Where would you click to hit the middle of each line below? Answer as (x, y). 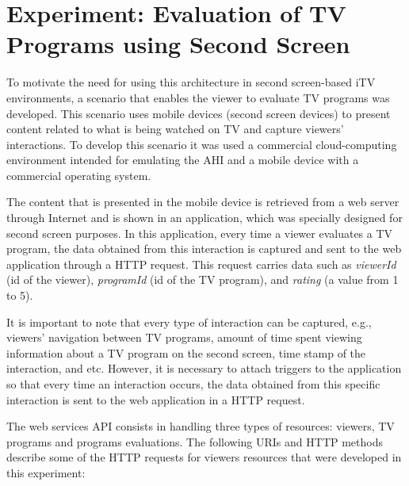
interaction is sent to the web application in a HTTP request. (156, 399)
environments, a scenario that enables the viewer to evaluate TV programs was (198, 97)
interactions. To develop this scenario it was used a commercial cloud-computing (202, 144)
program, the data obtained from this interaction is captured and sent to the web (204, 249)
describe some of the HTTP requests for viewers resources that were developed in (204, 457)
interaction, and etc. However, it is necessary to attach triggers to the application (204, 368)
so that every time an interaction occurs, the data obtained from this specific (193, 384)
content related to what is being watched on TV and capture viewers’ (175, 129)
